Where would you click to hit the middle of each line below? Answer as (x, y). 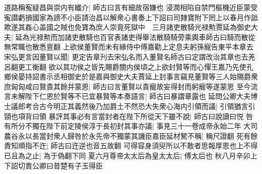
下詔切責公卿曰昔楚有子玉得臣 (53, 165)
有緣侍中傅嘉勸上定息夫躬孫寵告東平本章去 (183, 47)
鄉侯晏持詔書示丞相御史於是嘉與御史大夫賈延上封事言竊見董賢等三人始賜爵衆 (131, 76)
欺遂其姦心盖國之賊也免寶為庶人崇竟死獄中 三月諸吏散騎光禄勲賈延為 (120, 27)
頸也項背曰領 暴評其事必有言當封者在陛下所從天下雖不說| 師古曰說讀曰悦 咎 (128, 116)
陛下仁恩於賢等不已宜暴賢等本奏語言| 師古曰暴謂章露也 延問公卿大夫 (138, 96)
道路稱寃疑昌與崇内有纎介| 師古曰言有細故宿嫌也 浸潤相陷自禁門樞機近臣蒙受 (131, 7)
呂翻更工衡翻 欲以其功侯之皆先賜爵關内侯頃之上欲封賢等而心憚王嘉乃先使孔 (129, 66)
